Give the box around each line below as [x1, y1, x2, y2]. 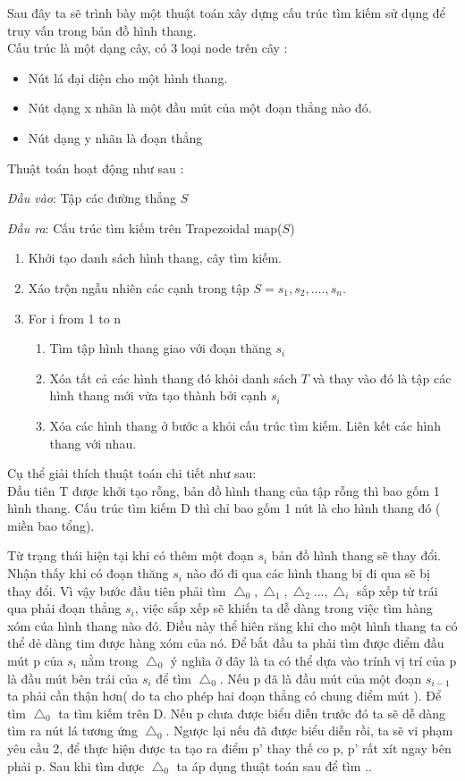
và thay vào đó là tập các [312, 368, 452, 387]
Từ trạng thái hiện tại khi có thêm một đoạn [7, 546, 254, 565]
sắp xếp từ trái [356, 581, 438, 600]
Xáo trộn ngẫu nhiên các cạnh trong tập [28, 278, 249, 297]
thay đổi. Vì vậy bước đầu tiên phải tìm [7, 581, 226, 600]
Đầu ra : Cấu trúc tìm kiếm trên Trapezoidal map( [7, 218, 283, 237]
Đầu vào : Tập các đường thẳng [7, 189, 177, 207]
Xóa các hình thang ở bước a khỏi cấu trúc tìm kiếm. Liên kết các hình [49, 416, 441, 434]
